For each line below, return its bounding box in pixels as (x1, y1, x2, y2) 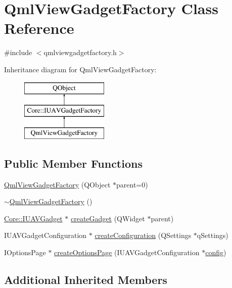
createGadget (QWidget (70, 213, 145, 223)
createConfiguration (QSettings (95, 230, 192, 241)
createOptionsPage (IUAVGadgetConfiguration (54, 247, 200, 258)
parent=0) (116, 179, 148, 189)
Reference (4, 18, 74, 38)
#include (4, 47, 32, 58)
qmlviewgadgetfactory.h (43, 47, 117, 58)
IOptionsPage (4, 247, 46, 258)
